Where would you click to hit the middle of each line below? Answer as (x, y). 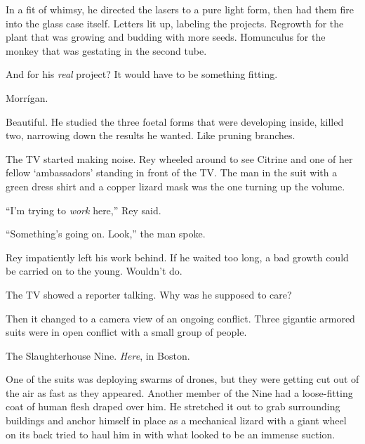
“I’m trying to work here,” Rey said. (84, 210)
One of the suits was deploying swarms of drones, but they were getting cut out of (182, 379)
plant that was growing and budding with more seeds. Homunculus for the (166, 37)
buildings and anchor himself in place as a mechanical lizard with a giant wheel (176, 420)
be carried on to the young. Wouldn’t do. (94, 271)
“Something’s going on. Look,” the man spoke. (106, 234)
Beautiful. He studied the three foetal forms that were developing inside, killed (175, 121)
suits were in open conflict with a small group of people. (126, 332)
